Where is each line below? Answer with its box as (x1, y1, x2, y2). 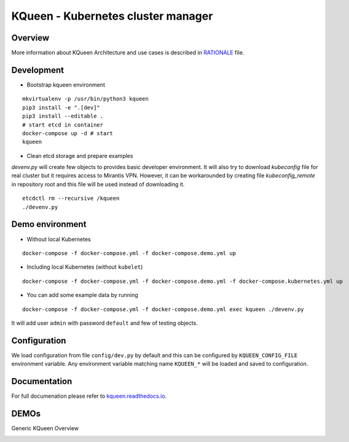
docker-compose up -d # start (22, 130, 114, 136)
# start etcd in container (22, 121, 104, 128)
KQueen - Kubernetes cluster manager (11, 9, 213, 23)
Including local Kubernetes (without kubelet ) (26, 263, 143, 270)
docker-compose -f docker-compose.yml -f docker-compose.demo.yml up (22, 250, 237, 256)
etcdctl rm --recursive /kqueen (22, 195, 120, 202)
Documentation (11, 376, 73, 387)
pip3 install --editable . (22, 112, 104, 120)
